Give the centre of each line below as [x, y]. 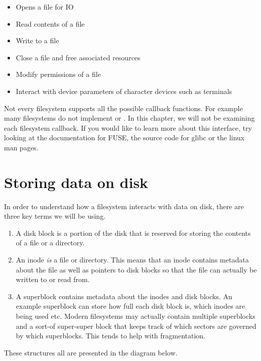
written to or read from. [53, 279]
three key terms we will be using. [55, 216]
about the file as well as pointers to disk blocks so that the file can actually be [136, 269]
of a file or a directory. [50, 243]
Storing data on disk [76, 182]
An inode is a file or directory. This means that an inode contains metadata [132, 260]
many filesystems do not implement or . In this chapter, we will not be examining [129, 118]
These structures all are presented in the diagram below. [91, 352]
